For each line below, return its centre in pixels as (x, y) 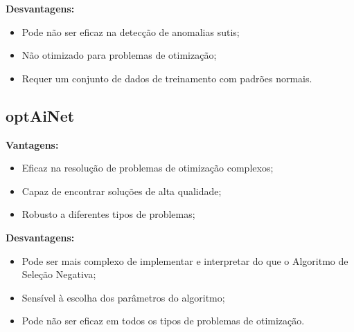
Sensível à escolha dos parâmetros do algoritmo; (123, 297)
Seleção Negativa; (59, 274)
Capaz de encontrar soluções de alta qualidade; (122, 191)
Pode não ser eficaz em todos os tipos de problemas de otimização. (163, 321)
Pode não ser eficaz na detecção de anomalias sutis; (131, 31)
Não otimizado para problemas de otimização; (119, 55)
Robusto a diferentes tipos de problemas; (108, 214)
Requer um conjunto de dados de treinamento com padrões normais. (167, 78)
